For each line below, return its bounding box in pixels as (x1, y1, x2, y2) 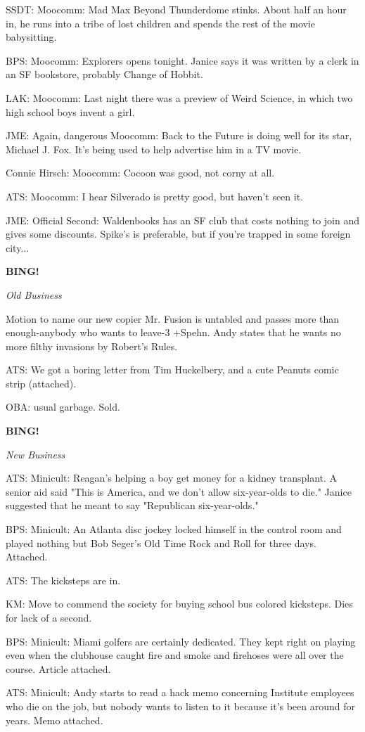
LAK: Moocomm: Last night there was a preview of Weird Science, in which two (6, 90, 353, 105)
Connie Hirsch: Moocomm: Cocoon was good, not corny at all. (6, 165, 275, 180)
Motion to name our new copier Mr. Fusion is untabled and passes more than (6, 311, 340, 326)
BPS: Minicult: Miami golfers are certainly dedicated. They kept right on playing (6, 634, 356, 648)
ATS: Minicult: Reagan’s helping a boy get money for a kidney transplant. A (6, 470, 338, 485)
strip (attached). (6, 375, 77, 390)
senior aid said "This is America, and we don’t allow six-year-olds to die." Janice (6, 484, 352, 499)
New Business (6, 447, 65, 461)
